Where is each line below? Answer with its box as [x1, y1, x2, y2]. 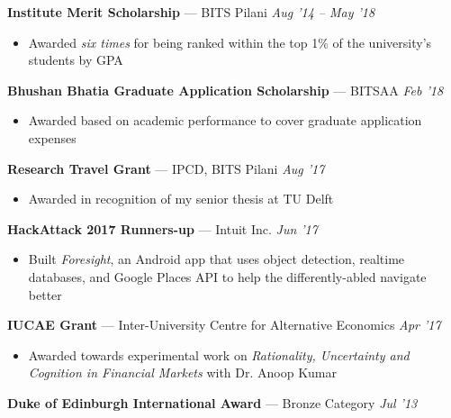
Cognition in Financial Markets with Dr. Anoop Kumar [28, 363, 337, 382]
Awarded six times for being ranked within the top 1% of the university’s [28, 32, 432, 51]
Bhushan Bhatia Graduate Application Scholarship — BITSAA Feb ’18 [7, 80, 444, 99]
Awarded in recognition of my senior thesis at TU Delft [28, 189, 334, 208]
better [28, 285, 62, 304]
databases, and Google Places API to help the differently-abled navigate [28, 267, 427, 286]
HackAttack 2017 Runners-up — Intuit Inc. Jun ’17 [7, 219, 318, 238]
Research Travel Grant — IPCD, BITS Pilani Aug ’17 [7, 159, 325, 177]
